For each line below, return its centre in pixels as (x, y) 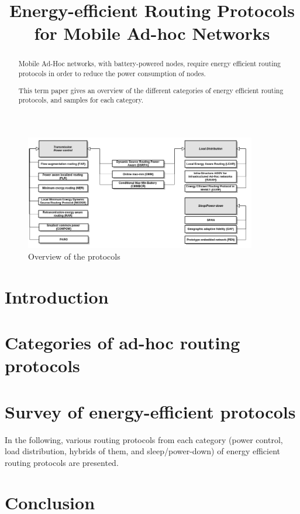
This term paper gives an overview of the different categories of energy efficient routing (151, 90)
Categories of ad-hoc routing (123, 343)
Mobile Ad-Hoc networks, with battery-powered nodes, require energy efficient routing (150, 64)
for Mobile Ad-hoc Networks (152, 33)
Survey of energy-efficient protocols (150, 411)
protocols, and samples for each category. (81, 100)
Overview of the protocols (74, 256)
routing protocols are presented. (62, 462)
